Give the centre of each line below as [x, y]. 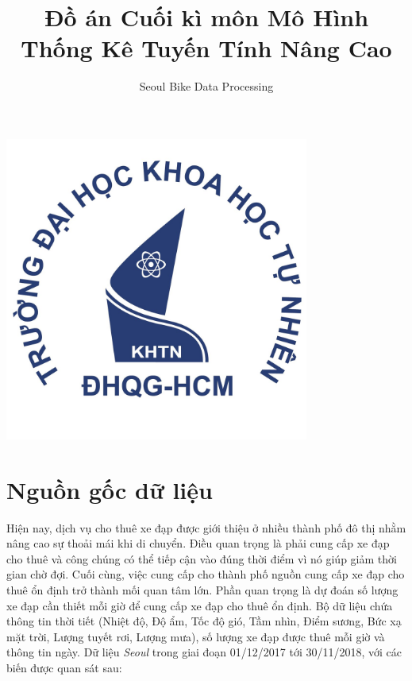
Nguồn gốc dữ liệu [110, 489]
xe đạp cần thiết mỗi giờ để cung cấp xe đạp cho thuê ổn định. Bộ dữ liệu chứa [200, 605]
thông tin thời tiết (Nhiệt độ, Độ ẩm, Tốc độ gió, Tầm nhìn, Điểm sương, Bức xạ [204, 621]
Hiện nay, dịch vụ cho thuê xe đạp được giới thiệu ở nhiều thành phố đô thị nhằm [206, 527]
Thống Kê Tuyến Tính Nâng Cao [206, 48]
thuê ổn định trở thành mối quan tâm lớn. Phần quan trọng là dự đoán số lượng [202, 589]
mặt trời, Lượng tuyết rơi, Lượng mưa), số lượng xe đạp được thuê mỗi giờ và [196, 636]
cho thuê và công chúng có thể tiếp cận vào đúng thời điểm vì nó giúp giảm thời [202, 558]
